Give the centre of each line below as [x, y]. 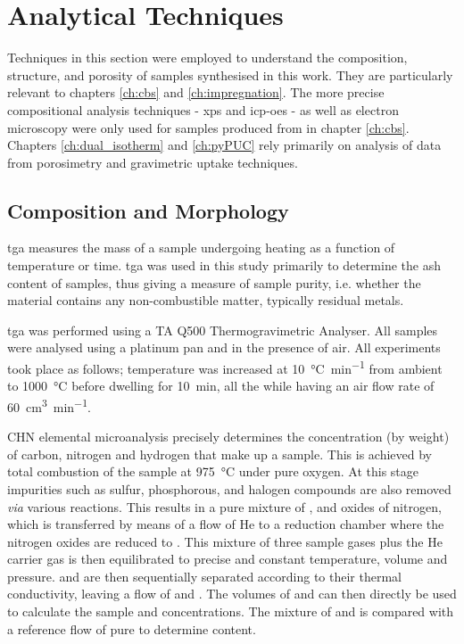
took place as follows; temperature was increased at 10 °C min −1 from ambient [225, 367]
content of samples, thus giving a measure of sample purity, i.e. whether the [214, 282]
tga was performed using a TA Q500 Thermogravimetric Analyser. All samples [223, 330]
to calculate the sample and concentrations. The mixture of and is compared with [231, 611]
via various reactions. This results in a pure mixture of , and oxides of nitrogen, [224, 506]
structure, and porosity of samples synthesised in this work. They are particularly [230, 74]
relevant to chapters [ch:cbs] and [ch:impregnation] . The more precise [196, 92]
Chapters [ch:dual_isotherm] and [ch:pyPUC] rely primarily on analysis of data [224, 145]
